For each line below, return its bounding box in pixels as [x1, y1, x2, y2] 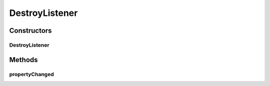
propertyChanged [9, 71, 54, 78]
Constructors [9, 26, 52, 35]
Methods [9, 55, 38, 64]
